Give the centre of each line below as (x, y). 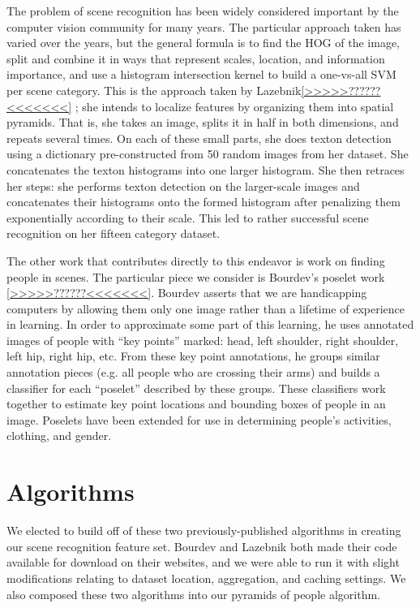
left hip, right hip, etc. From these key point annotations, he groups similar (193, 356)
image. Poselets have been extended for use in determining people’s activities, (199, 419)
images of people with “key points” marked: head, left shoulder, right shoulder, (203, 340)
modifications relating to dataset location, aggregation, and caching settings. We (206, 578)
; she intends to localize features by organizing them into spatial (234, 106)
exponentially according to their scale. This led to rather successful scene (188, 217)
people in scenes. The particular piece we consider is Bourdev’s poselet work (196, 276)
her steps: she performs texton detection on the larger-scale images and (183, 185)
